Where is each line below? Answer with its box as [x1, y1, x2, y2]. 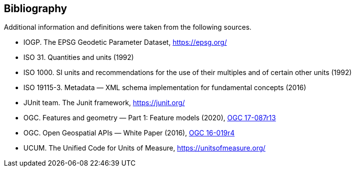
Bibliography [4, 2, 67, 15]
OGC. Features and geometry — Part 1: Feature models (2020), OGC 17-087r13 [23, 114, 276, 122]
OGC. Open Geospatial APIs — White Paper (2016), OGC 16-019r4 [23, 129, 235, 137]
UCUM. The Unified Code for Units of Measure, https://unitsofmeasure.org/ [23, 144, 266, 152]
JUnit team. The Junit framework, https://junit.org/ [23, 98, 185, 107]
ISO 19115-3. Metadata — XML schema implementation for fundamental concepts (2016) [23, 83, 306, 92]
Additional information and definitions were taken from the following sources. [4, 23, 252, 32]
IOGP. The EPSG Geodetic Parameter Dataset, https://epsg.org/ [23, 38, 227, 47]
